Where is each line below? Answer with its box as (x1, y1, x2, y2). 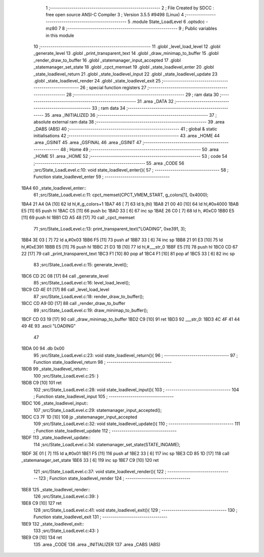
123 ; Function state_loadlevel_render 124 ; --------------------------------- (38, 476, 191, 481)
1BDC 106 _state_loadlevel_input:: (21, 400, 88, 406)
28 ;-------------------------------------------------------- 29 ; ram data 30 (66, 91, 219, 98)
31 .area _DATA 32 (137, 99, 174, 104)
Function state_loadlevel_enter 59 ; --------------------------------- (33, 174, 170, 180)
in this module (45, 32, 74, 38)
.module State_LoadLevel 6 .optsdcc (131, 19, 205, 25)
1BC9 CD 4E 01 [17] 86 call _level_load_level (21, 287, 110, 293)
